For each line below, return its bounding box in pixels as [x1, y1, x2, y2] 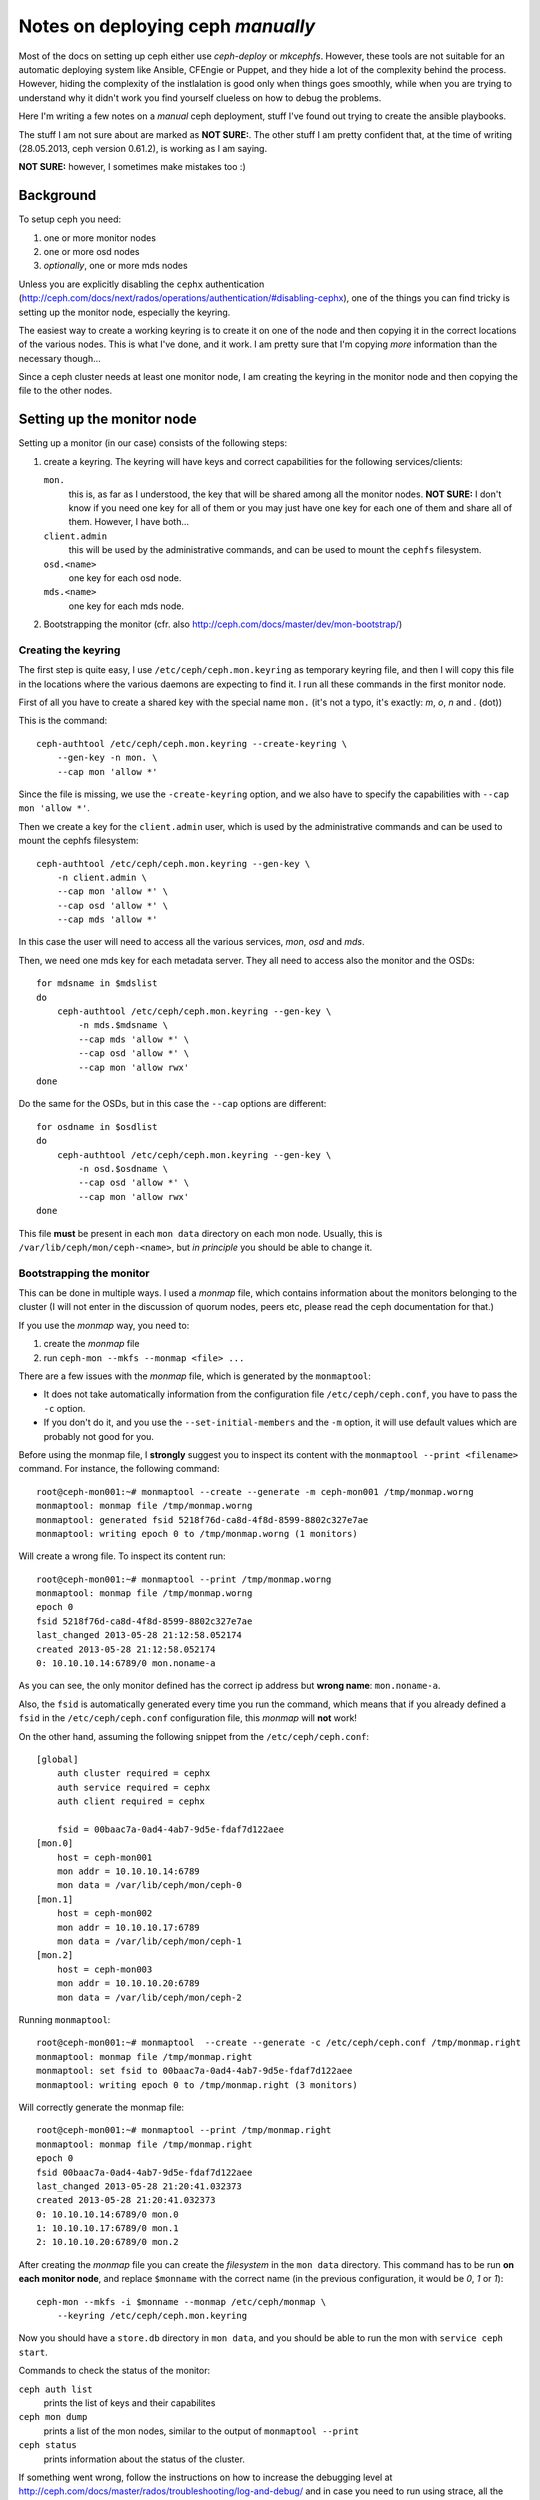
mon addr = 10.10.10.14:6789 [56, 1866, 200, 1877]
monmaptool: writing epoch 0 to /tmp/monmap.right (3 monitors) [36, 2079, 359, 2090]
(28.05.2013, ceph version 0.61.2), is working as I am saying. [18, 142, 268, 154]
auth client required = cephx [56, 1796, 205, 1807]
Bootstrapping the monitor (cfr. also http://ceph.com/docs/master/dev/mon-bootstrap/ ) [43, 618, 403, 630]
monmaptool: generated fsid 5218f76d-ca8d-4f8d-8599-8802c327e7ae [36, 1514, 369, 1525]
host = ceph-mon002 [56, 1908, 153, 1919]
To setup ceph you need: [18, 213, 122, 225]
